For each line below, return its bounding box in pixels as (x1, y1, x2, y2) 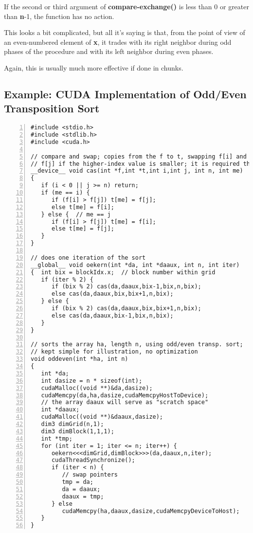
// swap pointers (62, 471, 118, 479)
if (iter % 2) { (41, 276, 93, 283)
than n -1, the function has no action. (4, 11, 114, 21)
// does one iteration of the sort (31, 254, 146, 261)
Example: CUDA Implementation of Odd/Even (4, 86, 247, 101)
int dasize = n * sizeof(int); (41, 377, 143, 384)
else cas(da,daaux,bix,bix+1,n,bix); (51, 290, 174, 298)
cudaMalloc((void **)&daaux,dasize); (41, 413, 163, 421)
